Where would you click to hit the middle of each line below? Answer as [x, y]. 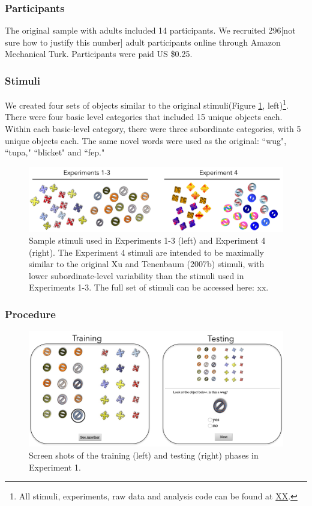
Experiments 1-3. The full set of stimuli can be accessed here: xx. [149, 287]
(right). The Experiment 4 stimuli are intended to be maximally [147, 252]
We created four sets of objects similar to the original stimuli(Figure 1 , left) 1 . [147, 104]
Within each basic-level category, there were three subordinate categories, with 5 [153, 129]
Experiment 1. [55, 467]
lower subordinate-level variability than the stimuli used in [136, 275]
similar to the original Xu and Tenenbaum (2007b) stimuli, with [147, 264]
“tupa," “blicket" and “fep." [55, 152]
